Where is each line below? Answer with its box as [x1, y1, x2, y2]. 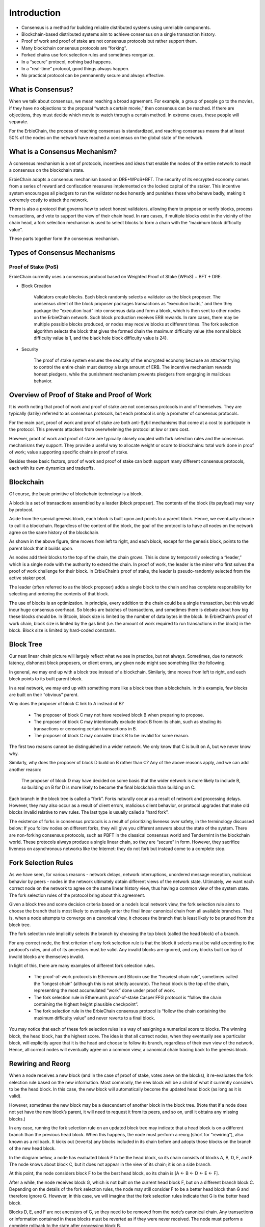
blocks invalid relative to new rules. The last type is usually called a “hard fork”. [9, 809, 169, 815]
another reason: [9, 766, 42, 773]
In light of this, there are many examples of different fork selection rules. [9, 962, 155, 969]
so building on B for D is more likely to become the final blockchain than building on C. [21, 784, 196, 790]
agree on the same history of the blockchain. [9, 530, 100, 535]
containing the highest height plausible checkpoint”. [33, 1001, 138, 1007]
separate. [9, 119, 28, 125]
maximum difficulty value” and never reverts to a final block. [33, 1015, 156, 1021]
